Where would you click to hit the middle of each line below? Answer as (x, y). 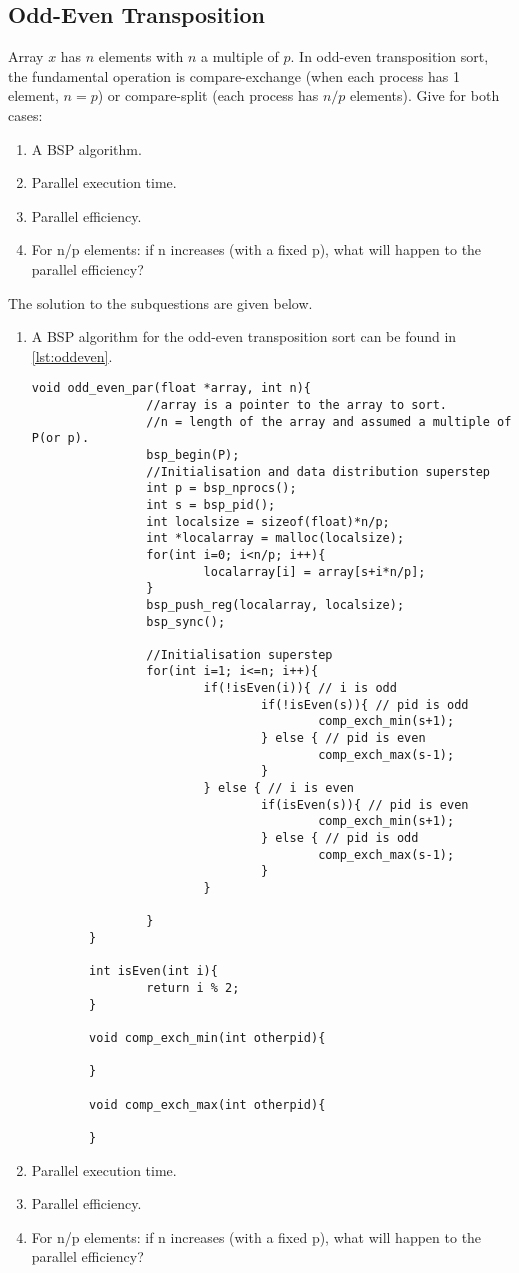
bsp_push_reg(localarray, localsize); (275, 604)
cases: (25, 114)
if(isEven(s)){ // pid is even (364, 804)
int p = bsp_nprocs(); (221, 488)
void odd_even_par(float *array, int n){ (171, 388)
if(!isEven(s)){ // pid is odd (364, 704)
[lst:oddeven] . (72, 355)
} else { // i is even (278, 788)
